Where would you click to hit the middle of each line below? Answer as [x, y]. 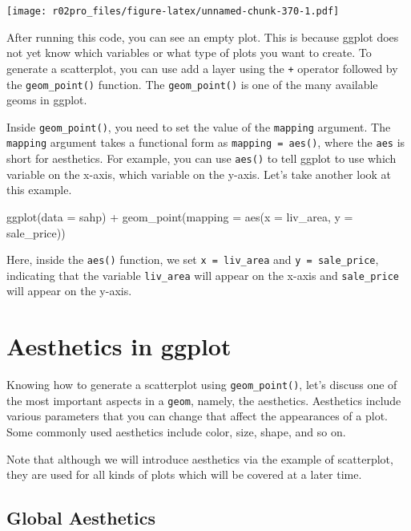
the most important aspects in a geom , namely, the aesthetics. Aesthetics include [204, 400]
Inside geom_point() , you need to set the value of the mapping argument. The [199, 126]
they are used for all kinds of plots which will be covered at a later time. [184, 474]
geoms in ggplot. [47, 100]
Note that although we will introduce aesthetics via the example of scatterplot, [200, 458]
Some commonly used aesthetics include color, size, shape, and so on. [176, 432]
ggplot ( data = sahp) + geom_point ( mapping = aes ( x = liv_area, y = [180, 216]
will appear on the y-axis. [69, 291]
